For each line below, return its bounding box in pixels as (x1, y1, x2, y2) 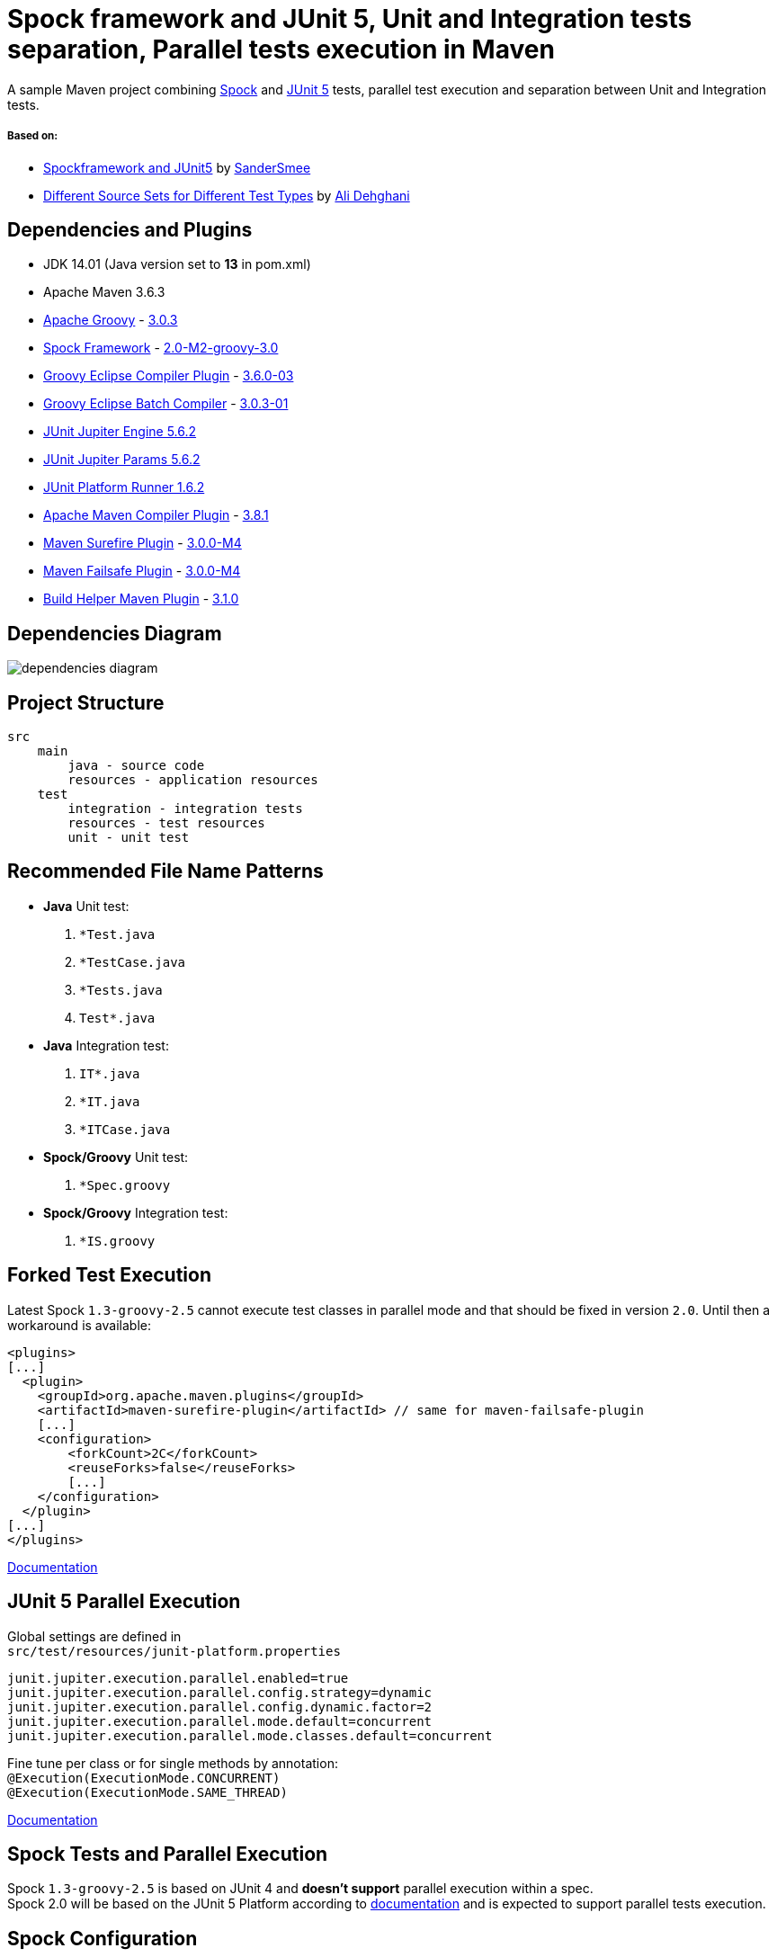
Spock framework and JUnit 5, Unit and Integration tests (7, 4, 692, 34)
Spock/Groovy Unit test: (43, 1148, 189, 1165)
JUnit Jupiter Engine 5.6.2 (43, 424, 197, 440)
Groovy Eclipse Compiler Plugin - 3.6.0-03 (43, 368, 294, 384)
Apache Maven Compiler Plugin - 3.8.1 (43, 507, 269, 523)
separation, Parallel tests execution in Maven (7, 34, 555, 65)
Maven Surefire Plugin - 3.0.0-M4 (43, 535, 242, 551)
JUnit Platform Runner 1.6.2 (43, 479, 205, 496)
